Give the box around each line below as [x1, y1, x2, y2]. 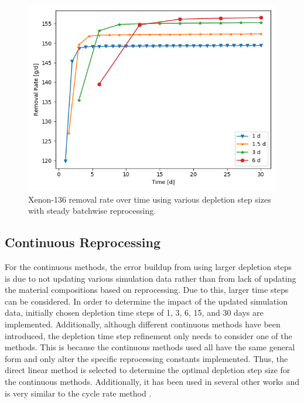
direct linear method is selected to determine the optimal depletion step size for [5, 364, 291, 376]
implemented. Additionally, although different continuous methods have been [5, 317, 281, 330]
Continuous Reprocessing [5, 233, 160, 251]
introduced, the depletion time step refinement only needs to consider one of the [5, 329, 292, 341]
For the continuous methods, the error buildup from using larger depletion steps [5, 260, 292, 272]
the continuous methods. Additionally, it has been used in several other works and [5, 375, 300, 387]
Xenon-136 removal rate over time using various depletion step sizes [28, 193, 271, 205]
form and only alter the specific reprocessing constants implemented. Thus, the [5, 352, 288, 364]
